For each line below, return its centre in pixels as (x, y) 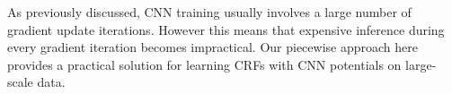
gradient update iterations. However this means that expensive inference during (226, 29)
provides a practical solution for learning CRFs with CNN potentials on (204, 64)
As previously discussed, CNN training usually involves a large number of (209, 12)
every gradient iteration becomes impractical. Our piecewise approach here (213, 47)
